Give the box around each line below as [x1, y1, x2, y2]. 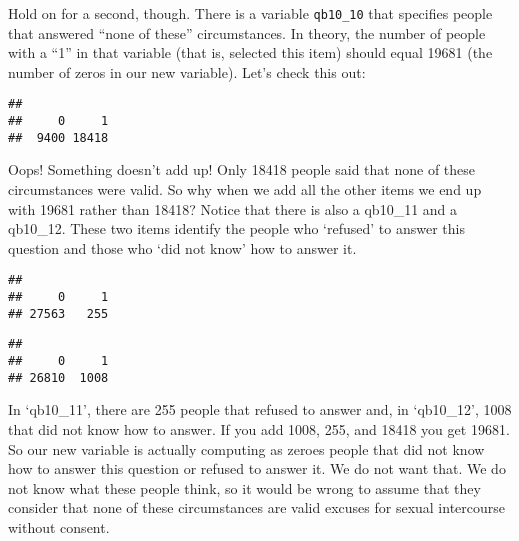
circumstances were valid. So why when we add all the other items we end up [8, 179, 482, 199]
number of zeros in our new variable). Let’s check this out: [8, 61, 366, 82]
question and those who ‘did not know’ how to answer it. [8, 237, 357, 258]
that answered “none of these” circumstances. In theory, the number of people [8, 22, 486, 43]
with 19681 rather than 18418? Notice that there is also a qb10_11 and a [8, 198, 458, 219]
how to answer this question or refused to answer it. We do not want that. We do [8, 458, 506, 479]
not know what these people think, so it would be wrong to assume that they [8, 477, 481, 498]
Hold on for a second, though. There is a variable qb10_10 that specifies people [8, 3, 493, 23]
